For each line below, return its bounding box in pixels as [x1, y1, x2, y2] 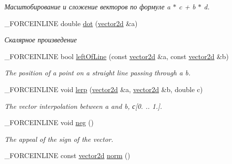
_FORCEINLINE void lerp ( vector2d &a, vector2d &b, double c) [4, 84, 203, 94]
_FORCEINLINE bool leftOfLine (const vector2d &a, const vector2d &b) [4, 51, 229, 61]
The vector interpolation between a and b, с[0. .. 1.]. [4, 100, 162, 111]
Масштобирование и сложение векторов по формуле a [4, 1, 171, 11]
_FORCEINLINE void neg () [4, 117, 94, 128]
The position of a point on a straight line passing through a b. [4, 67, 191, 78]
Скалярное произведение [4, 34, 77, 45]
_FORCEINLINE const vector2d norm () [4, 150, 130, 161]
